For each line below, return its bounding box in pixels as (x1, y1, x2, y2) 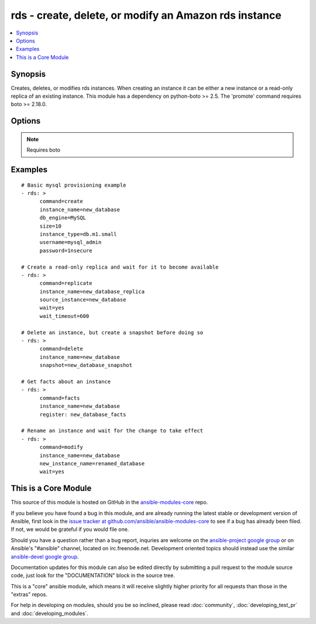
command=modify (39, 444, 83, 451)
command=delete (39, 345, 83, 352)
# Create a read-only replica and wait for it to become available (21, 263, 219, 270)
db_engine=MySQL (39, 214, 87, 221)
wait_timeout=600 (39, 313, 90, 319)
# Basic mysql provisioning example (21, 181, 126, 188)
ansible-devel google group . (11, 553, 79, 560)
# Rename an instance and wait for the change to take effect (21, 427, 204, 434)
